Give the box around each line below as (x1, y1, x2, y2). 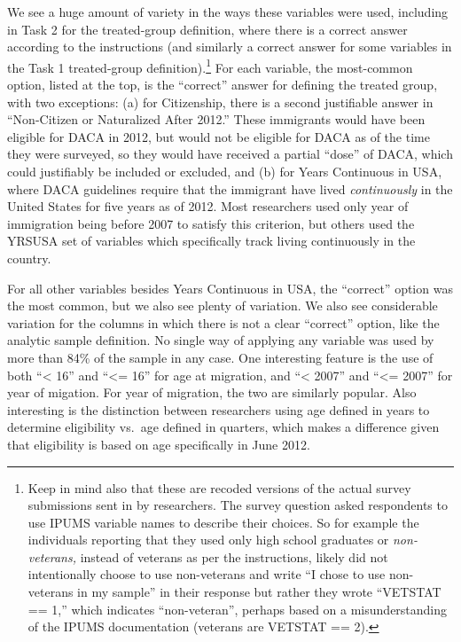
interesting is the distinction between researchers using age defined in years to (7, 400, 430, 419)
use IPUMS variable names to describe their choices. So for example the (27, 513, 419, 531)
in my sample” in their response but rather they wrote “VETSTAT (77, 583, 441, 601)
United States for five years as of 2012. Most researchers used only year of (7, 197, 409, 215)
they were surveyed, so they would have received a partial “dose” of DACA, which (7, 145, 453, 163)
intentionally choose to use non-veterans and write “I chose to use (27, 565, 386, 583)
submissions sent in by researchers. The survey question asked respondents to (27, 496, 448, 514)
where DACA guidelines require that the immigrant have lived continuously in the (7, 179, 453, 198)
